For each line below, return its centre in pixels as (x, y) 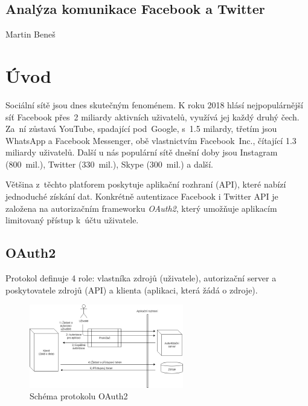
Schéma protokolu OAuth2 (79, 396)
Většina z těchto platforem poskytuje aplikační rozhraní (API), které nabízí (146, 184)
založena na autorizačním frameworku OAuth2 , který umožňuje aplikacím (141, 208)
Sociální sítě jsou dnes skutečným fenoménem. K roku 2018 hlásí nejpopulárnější (154, 104)
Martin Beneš (30, 34)
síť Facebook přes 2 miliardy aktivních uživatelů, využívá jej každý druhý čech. (152, 116)
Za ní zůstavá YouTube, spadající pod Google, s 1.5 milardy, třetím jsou (141, 129)
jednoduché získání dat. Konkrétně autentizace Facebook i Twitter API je (142, 196)
